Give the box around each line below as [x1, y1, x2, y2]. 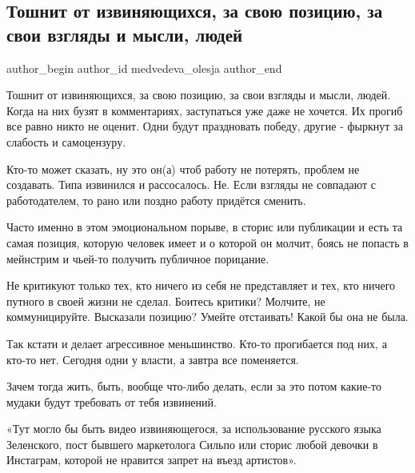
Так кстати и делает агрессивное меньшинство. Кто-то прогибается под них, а [6, 335, 387, 351]
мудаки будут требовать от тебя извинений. [6, 393, 217, 410]
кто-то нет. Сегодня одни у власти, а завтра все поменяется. [6, 351, 299, 367]
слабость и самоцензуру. [6, 133, 126, 150]
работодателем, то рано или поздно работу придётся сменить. [6, 191, 306, 208]
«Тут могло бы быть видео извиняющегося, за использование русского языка [6, 420, 381, 437]
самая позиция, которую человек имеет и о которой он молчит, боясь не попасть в [6, 234, 409, 251]
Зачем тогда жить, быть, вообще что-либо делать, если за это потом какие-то [6, 378, 381, 395]
